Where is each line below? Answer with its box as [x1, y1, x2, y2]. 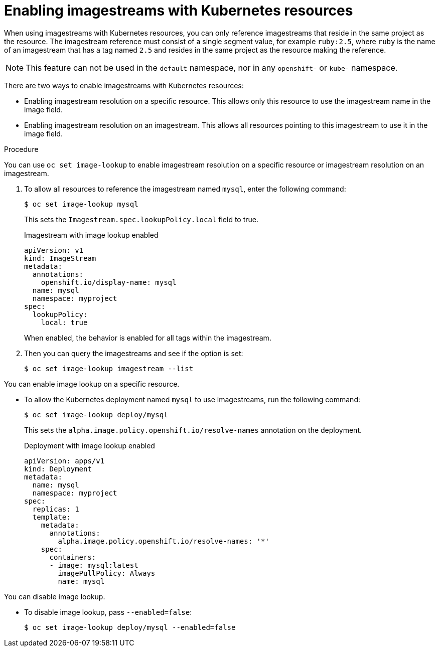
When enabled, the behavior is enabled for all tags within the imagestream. [24, 333, 271, 342]
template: [32, 513, 71, 521]
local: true [41, 318, 88, 327]
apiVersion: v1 [24, 246, 84, 254]
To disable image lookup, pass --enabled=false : [24, 607, 192, 616]
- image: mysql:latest [49, 561, 138, 569]
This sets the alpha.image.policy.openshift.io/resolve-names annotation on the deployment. [24, 425, 362, 434]
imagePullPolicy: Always [58, 569, 156, 577]
